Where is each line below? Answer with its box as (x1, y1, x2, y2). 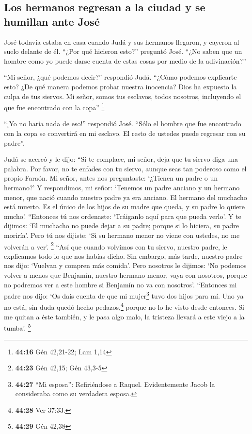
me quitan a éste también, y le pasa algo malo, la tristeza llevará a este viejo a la (4, 311, 245, 321)
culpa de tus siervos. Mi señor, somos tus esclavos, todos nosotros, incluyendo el (4, 91, 241, 101)
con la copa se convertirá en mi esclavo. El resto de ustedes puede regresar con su (4, 128, 246, 138)
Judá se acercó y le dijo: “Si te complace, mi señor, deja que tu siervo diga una (4, 154, 238, 164)
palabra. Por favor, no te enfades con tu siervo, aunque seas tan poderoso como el (4, 163, 247, 173)
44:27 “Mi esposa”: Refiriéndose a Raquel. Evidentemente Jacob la (15, 379, 215, 389)
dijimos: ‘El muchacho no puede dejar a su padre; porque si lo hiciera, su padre (4, 220, 239, 231)
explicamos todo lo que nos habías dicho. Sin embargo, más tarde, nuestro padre (4, 250, 243, 261)
